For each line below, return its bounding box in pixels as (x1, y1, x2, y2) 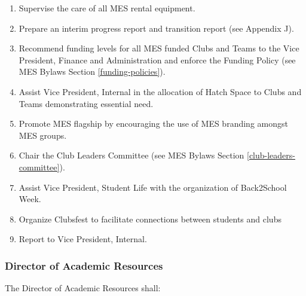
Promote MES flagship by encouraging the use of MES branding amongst (19, 117, 288, 130)
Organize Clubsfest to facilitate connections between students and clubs (19, 212, 281, 225)
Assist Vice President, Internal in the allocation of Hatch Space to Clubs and (19, 85, 302, 97)
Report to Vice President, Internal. (19, 233, 147, 245)
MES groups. (19, 129, 67, 141)
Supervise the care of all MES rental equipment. (19, 2, 195, 14)
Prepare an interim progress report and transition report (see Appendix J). (19, 22, 294, 34)
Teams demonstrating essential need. (19, 97, 154, 109)
